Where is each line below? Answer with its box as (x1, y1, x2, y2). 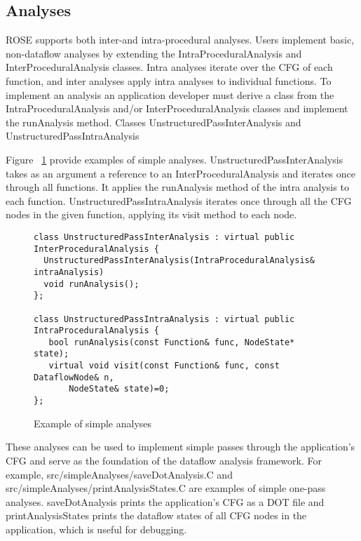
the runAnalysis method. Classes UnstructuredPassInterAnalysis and (6, 114, 301, 129)
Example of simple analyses (34, 415, 152, 430)
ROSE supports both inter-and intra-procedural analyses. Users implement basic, (6, 32, 355, 47)
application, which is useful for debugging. (6, 521, 187, 536)
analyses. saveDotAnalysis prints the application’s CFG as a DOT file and (6, 494, 325, 509)
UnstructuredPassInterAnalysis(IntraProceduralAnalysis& (43, 255, 315, 266)
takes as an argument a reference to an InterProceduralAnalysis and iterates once (6, 166, 356, 180)
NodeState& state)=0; (69, 384, 170, 394)
